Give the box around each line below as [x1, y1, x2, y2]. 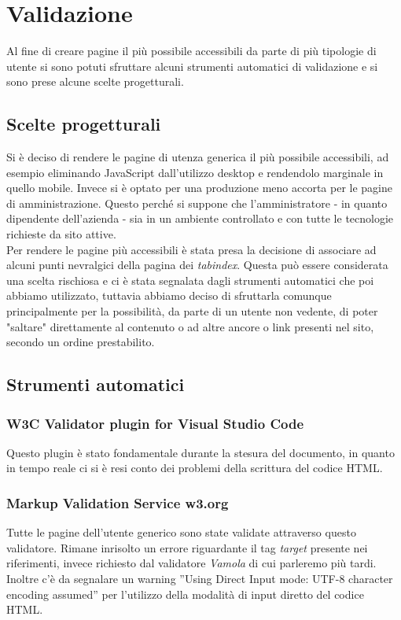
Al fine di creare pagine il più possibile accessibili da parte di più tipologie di [6, 42, 377, 59]
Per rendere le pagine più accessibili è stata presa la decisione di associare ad [6, 241, 377, 257]
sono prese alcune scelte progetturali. [6, 73, 184, 90]
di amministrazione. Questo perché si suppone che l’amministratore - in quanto [6, 194, 388, 211]
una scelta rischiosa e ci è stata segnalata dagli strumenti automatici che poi [6, 271, 374, 288]
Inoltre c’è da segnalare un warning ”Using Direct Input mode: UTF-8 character [6, 570, 393, 587]
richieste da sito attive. [6, 226, 116, 242]
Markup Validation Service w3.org [6, 493, 229, 512]
